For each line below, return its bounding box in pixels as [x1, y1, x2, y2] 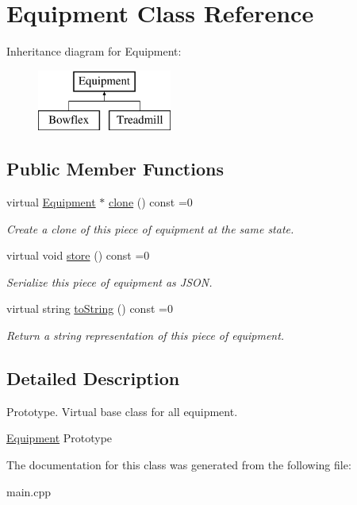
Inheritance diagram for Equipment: [6, 43, 182, 60]
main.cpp [6, 483, 52, 499]
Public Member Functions [6, 156, 224, 181]
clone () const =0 [109, 194, 193, 210]
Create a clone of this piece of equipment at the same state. [6, 220, 294, 237]
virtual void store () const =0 [6, 247, 150, 264]
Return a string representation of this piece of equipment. [6, 327, 285, 344]
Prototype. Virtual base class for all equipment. [6, 403, 238, 419]
